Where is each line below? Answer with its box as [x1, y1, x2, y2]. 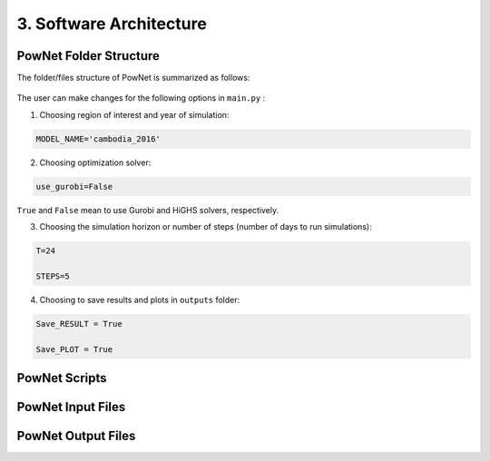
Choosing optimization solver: [39, 157, 152, 168]
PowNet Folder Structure [16, 48, 161, 64]
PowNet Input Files [16, 399, 126, 415]
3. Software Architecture [16, 14, 208, 34]
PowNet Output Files [16, 428, 136, 444]
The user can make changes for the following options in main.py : [16, 93, 266, 103]
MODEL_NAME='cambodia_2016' [35, 133, 161, 144]
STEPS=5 [35, 270, 70, 281]
